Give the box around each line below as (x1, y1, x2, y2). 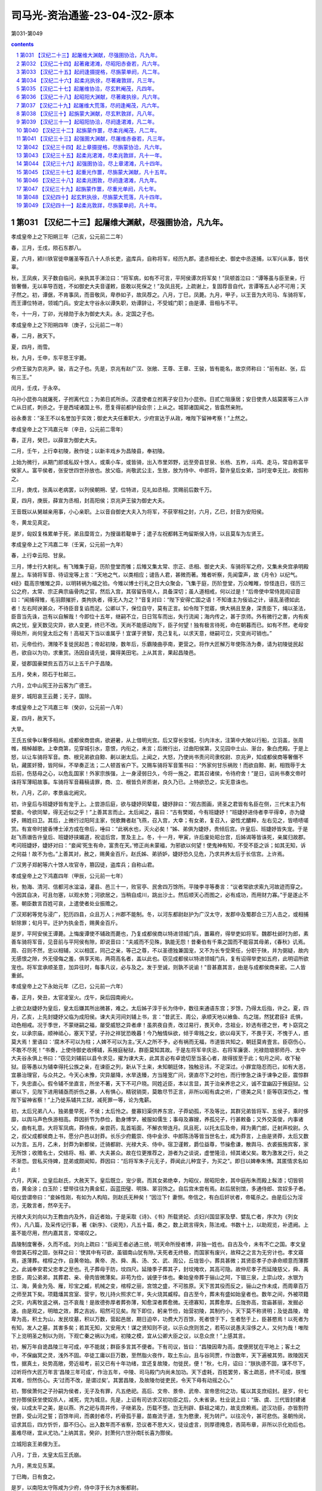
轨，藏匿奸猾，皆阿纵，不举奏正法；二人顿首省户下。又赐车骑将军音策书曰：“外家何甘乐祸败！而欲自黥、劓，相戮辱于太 (11, 761, 306, 769)
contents (11, 41, 34, 48)
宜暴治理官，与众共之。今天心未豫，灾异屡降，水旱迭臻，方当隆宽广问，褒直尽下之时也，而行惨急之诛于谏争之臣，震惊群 (11, 1071, 309, 1079)
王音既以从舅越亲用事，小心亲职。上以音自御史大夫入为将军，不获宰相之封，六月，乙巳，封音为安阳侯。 (11, 508, 267, 515)
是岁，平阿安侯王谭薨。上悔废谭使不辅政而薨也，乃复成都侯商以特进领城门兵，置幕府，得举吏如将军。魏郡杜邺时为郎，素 (11, 930, 309, 937)
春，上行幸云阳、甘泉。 (11, 552, 69, 559)
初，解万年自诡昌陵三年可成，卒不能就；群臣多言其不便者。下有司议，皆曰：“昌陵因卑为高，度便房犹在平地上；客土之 (11, 1343, 301, 1350)
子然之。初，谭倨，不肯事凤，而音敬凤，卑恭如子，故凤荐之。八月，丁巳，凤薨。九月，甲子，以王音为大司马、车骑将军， (11, 291, 309, 298)
